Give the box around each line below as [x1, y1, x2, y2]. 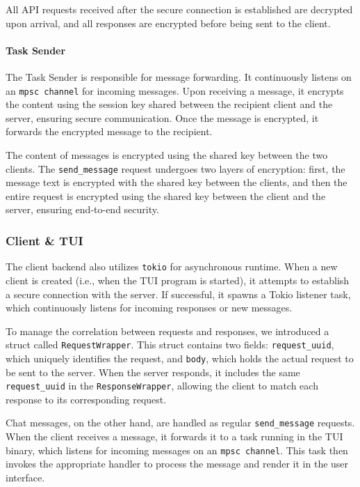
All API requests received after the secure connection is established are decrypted [6, 2, 353, 16]
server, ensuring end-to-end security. [6, 202, 159, 217]
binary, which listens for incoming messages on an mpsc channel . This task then [6, 442, 348, 457]
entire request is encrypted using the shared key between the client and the [6, 188, 326, 203]
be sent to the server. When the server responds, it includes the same [6, 364, 300, 379]
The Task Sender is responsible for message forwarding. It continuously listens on [6, 69, 352, 84]
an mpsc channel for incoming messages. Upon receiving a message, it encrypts [6, 83, 344, 98]
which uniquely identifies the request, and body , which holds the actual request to [6, 350, 354, 365]
